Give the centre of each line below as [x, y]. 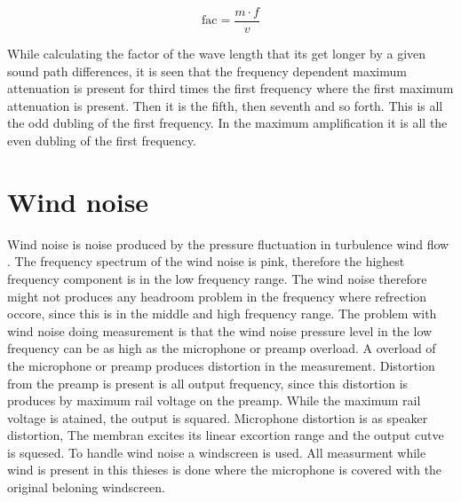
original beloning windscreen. [86, 487]
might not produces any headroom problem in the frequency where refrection [217, 296]
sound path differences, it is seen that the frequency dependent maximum [207, 71]
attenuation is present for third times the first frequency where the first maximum [230, 88]
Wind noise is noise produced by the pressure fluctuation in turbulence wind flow [228, 243]
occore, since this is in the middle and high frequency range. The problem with [222, 314]
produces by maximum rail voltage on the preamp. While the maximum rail [214, 400]
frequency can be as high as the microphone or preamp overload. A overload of [222, 348]
